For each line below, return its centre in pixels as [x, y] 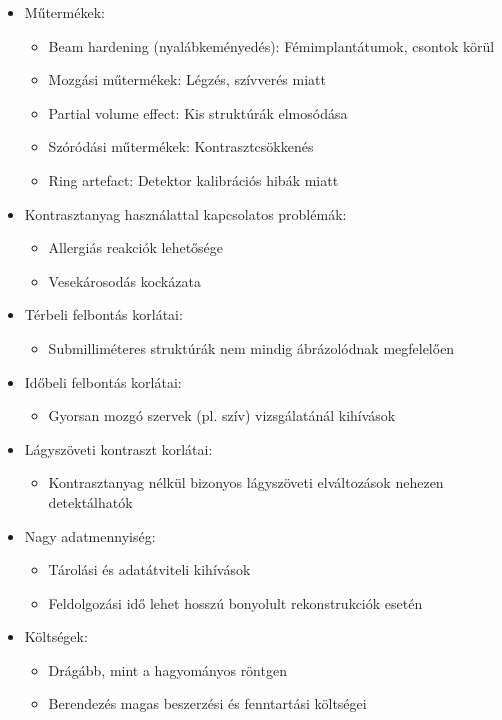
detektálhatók [90, 501]
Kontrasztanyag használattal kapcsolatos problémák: [185, 213]
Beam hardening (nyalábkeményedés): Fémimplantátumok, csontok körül [271, 45]
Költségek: [56, 636]
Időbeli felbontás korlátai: [103, 381]
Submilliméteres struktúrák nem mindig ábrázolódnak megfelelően [251, 347]
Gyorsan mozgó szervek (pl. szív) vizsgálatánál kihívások [222, 415]
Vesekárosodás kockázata [124, 280]
